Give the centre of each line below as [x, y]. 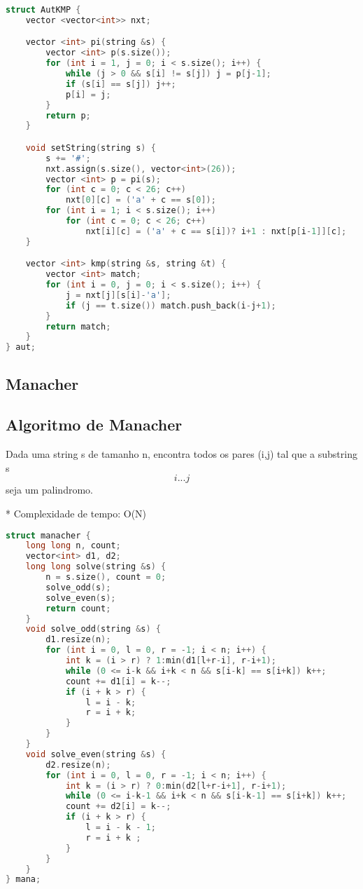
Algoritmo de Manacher [94, 425]
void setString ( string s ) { [91, 148]
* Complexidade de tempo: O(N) [76, 513]
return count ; [78, 608]
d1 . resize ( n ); [78, 640]
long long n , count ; [73, 546]
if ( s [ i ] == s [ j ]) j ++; [121, 84]
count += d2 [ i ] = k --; [118, 807]
